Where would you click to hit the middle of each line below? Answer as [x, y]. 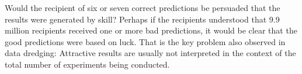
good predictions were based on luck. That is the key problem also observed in [145, 41]
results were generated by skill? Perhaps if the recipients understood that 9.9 [142, 19]
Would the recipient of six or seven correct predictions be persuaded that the [143, 8]
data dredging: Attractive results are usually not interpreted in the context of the [150, 53]
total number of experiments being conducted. [87, 64]
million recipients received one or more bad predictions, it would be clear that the [151, 30]
